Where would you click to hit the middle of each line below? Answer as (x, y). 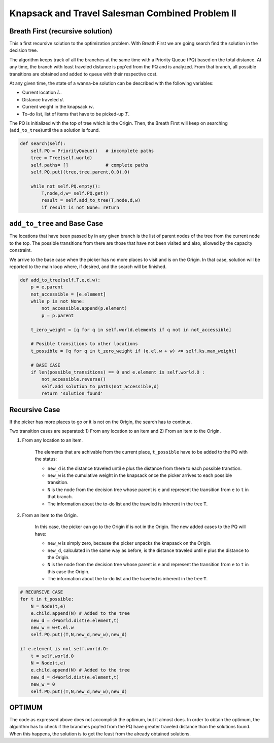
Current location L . (42, 92)
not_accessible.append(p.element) (84, 308)
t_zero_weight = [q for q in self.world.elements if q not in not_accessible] (131, 330)
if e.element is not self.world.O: (64, 649)
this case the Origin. (68, 571)
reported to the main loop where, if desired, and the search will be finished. (88, 267)
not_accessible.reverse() (74, 379)
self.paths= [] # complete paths (90, 165)
